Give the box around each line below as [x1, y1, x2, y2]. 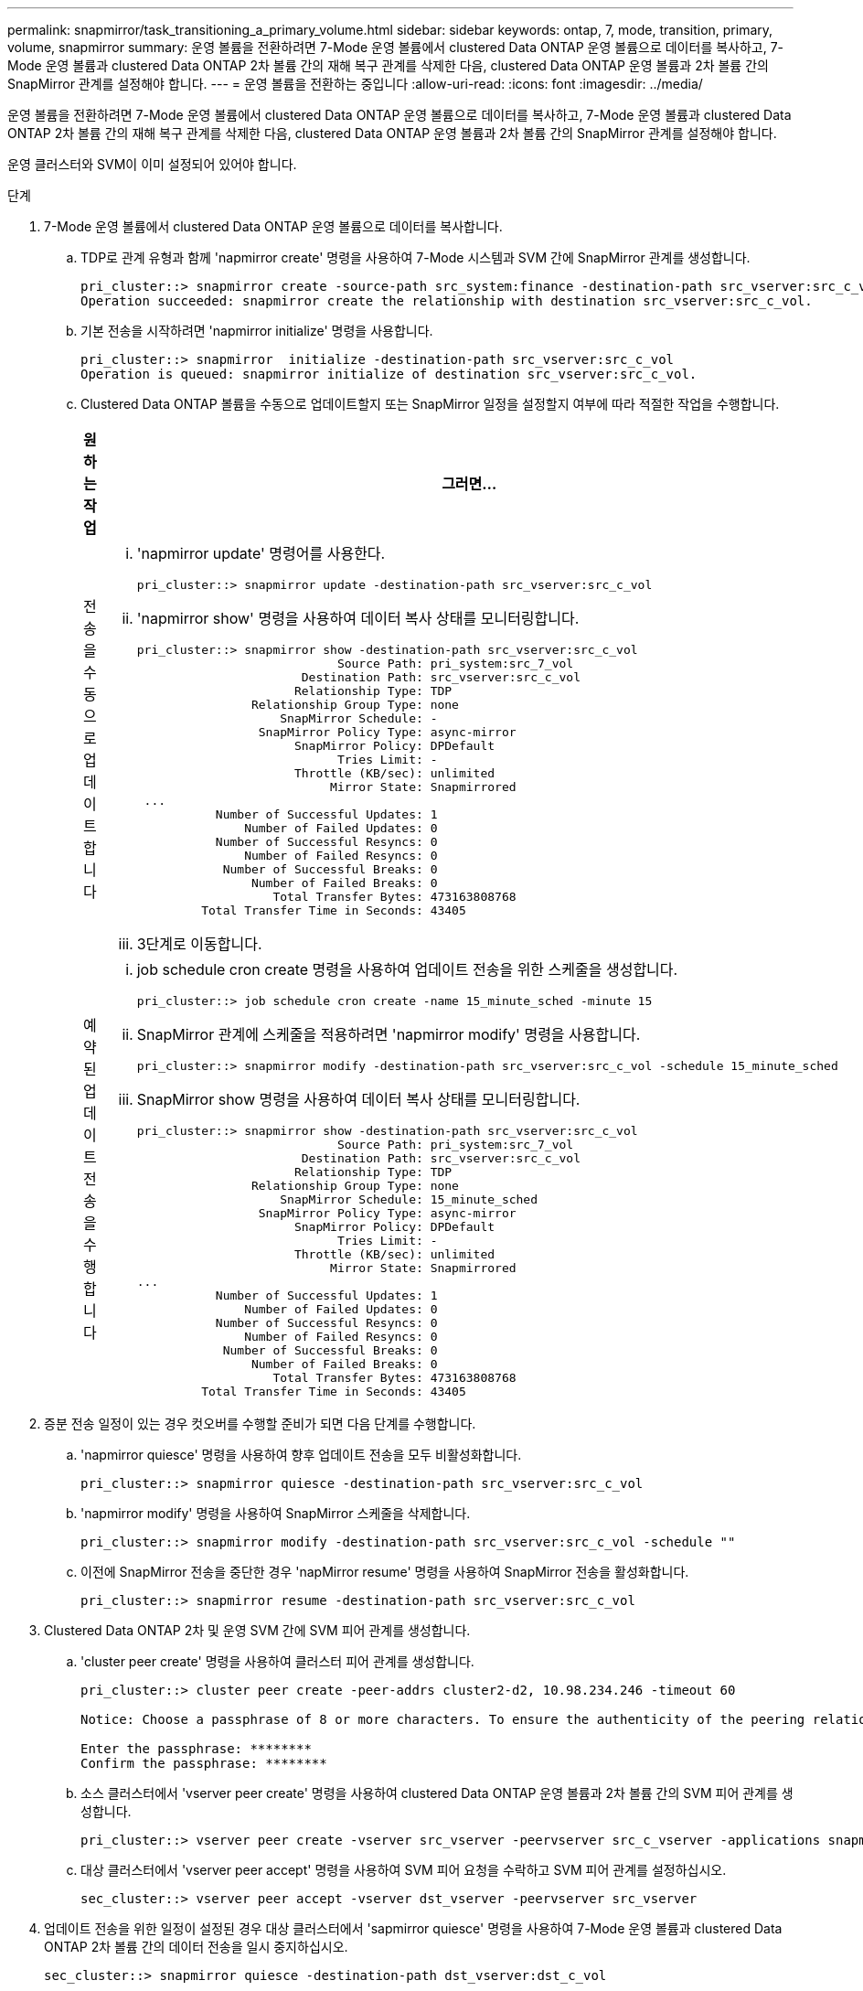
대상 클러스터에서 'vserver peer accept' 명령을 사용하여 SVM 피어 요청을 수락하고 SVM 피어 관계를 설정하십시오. [80, 1862, 727, 1878]
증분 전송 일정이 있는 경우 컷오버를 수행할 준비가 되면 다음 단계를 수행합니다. [44, 1416, 476, 1431]
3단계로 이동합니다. [136, 935, 262, 953]
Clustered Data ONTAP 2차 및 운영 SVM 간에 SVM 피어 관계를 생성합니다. [44, 1622, 471, 1638]
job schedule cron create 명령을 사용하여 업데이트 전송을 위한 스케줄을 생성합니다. [136, 960, 678, 979]
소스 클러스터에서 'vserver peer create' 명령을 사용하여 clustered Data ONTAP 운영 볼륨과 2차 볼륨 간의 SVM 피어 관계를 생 [80, 1785, 794, 1801]
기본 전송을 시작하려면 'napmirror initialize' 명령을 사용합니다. [80, 323, 433, 338]
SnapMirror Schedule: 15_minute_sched [280, 1193, 538, 1206]
